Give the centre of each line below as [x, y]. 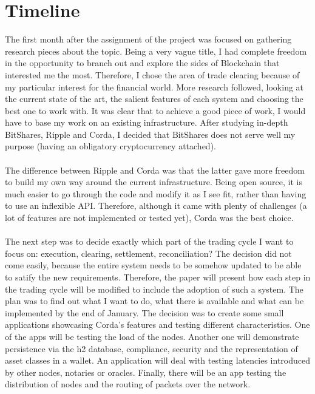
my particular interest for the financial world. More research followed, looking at [154, 87]
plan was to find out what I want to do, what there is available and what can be [154, 301]
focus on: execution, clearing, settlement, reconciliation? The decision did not [148, 253]
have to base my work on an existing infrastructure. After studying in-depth [147, 122]
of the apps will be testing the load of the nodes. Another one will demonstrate [152, 336]
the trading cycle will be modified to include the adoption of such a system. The [154, 289]
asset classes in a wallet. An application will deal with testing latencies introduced [157, 360]
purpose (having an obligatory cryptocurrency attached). [110, 146]
